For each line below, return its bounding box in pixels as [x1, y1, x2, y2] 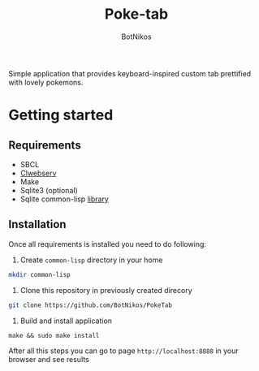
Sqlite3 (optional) [19, 185, 79, 195]
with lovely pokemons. [8, 77, 84, 87]
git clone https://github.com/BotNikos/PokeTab [8, 301, 173, 309]
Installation [8, 218, 67, 231]
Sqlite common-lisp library [19, 194, 110, 204]
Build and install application [19, 316, 112, 326]
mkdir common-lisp [8, 270, 71, 278]
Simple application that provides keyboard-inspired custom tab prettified [8, 68, 252, 78]
